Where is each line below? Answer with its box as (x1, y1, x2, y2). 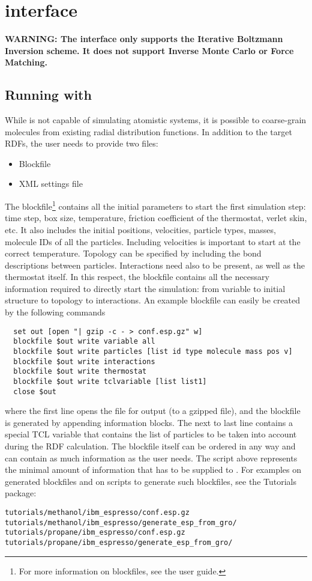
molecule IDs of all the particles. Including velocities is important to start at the (5, 235, 301, 248)
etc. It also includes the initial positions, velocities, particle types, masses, (5, 223, 276, 236)
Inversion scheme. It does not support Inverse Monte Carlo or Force (5, 44, 294, 56)
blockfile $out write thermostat (13, 367, 147, 376)
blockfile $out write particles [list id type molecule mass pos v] (13, 347, 293, 356)
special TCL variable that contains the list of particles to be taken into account (5, 428, 297, 440)
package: (5, 487, 37, 499)
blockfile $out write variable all (13, 337, 155, 346)
